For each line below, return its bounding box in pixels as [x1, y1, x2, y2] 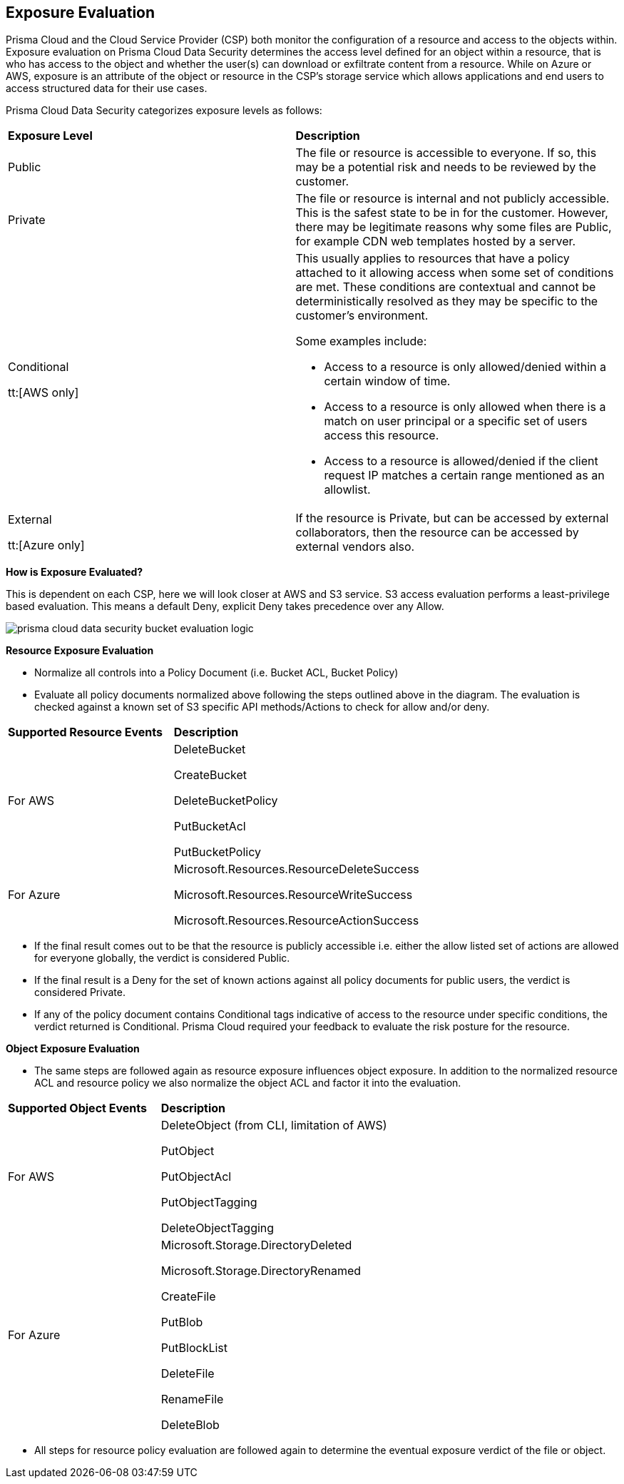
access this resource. [324, 428, 439, 443]
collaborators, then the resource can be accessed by [295, 525, 579, 540]
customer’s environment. [295, 308, 429, 323]
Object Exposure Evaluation [6, 1042, 140, 1055]
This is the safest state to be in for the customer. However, [295, 205, 608, 220]
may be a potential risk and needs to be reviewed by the [295, 160, 596, 175]
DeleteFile [160, 1366, 215, 1381]
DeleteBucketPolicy [173, 793, 278, 808]
